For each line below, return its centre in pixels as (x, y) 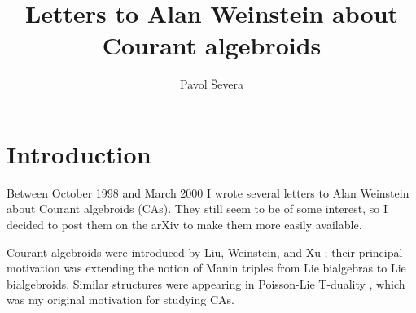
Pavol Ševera (211, 84)
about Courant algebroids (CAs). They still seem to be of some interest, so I (197, 209)
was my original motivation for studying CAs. (120, 300)
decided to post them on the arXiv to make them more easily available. (184, 225)
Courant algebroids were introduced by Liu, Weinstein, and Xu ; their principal (205, 252)
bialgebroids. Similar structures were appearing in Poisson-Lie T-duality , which (206, 283)
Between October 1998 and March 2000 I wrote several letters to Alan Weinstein (208, 192)
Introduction (79, 153)
